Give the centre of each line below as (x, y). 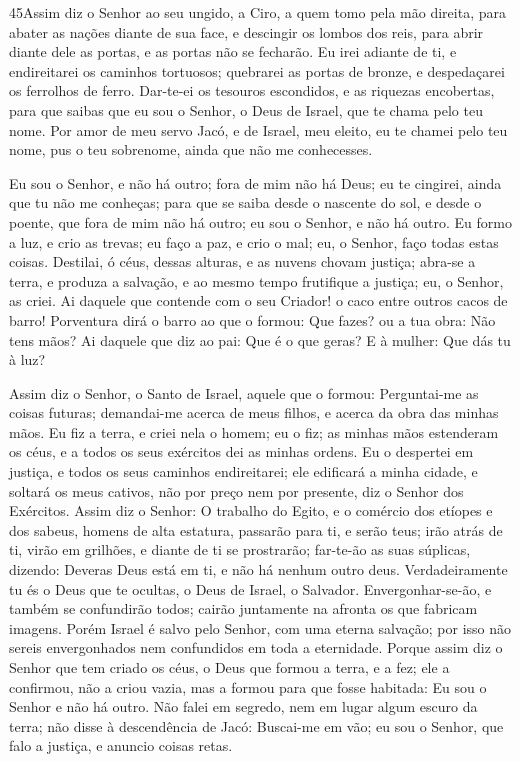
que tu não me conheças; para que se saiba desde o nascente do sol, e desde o (245, 202)
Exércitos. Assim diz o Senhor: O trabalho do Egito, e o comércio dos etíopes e (251, 510)
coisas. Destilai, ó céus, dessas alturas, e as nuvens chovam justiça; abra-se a (242, 261)
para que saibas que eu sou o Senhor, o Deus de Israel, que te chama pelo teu (246, 109)
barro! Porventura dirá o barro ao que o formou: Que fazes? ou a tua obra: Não (252, 319)
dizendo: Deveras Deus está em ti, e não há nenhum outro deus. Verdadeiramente (258, 569)
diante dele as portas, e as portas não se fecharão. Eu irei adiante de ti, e (233, 51)
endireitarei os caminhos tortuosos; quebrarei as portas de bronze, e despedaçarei (257, 70)
